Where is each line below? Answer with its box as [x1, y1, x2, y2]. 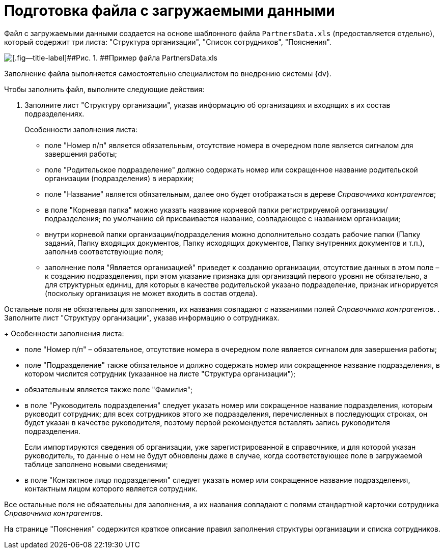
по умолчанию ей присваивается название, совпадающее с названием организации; [102, 214, 401, 223]
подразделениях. [24, 109, 85, 118]
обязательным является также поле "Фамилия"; [24, 385, 193, 394]
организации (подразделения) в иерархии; [45, 173, 194, 183]
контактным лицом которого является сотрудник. [24, 484, 198, 493]
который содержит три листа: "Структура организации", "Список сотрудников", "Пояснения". [4, 37, 331, 46]
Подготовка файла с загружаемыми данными [4, 2, 335, 19]
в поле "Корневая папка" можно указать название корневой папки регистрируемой [45, 205, 339, 214]
